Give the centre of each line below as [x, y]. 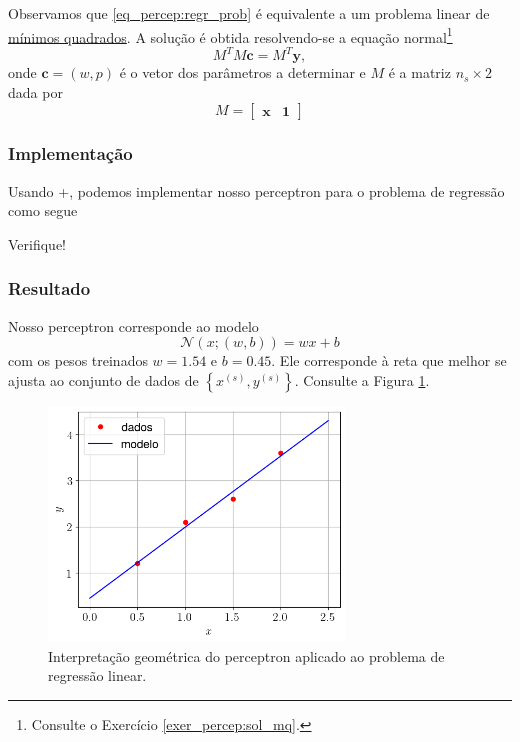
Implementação [70, 153]
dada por [35, 91]
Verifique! [37, 243]
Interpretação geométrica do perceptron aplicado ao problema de [246, 655]
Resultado [49, 288]
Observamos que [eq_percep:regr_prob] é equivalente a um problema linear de [249, 13]
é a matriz [419, 72]
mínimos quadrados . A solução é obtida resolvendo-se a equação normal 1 [230, 35]
